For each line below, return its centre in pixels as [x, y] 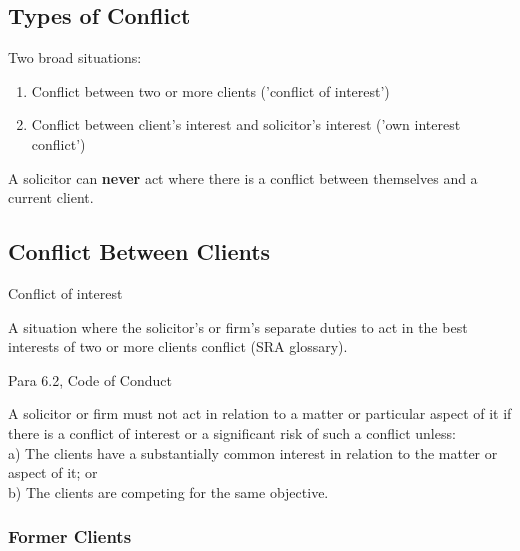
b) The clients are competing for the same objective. [168, 491]
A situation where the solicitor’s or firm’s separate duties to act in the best [238, 326]
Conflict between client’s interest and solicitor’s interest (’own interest [246, 124]
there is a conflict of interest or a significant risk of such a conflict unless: [232, 432]
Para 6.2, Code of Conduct [90, 379]
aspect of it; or [53, 472]
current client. [51, 197]
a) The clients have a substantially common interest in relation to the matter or [253, 452]
